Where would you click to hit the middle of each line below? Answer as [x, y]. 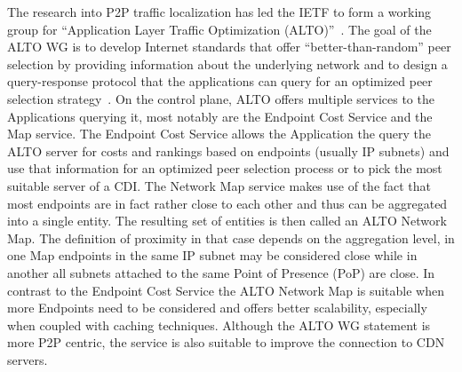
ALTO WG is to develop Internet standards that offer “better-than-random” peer [229, 47]
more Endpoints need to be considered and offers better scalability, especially [217, 308]
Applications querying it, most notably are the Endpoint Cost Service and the [220, 116]
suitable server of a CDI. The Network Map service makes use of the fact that [219, 185]
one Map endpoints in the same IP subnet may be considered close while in [212, 255]
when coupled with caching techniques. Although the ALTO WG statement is [219, 325]
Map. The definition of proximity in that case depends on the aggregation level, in [231, 237]
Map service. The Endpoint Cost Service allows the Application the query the [219, 134]
